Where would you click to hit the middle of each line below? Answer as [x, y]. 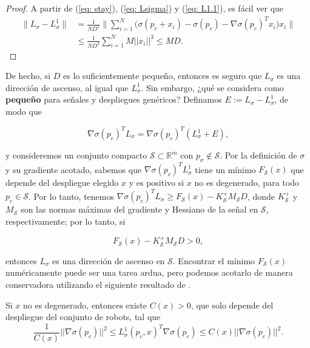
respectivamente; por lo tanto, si [66, 221]
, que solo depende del [232, 305]
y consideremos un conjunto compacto [76, 155]
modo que [24, 111]
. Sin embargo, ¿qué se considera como [212, 87]
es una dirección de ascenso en [109, 260]
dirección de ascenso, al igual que [67, 87]
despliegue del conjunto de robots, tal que [83, 317]
